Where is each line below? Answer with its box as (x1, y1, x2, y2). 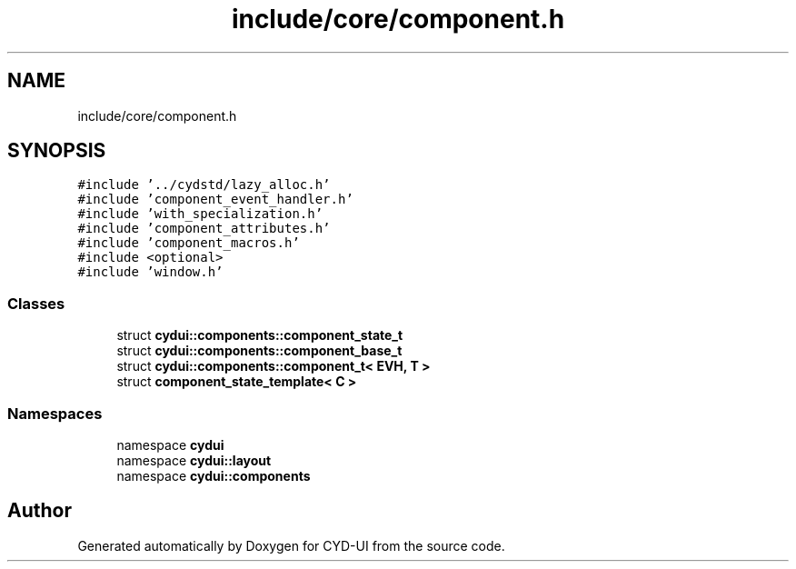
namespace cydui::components (116, 467, 311, 484)
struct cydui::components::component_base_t (116, 343, 403, 359)
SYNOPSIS (7, 139, 106, 163)
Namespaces (7, 404, 103, 423)
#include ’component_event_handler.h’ (77, 192, 353, 207)
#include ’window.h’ (77, 265, 224, 280)
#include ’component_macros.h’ (77, 235, 300, 251)
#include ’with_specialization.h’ (77, 206, 323, 222)
